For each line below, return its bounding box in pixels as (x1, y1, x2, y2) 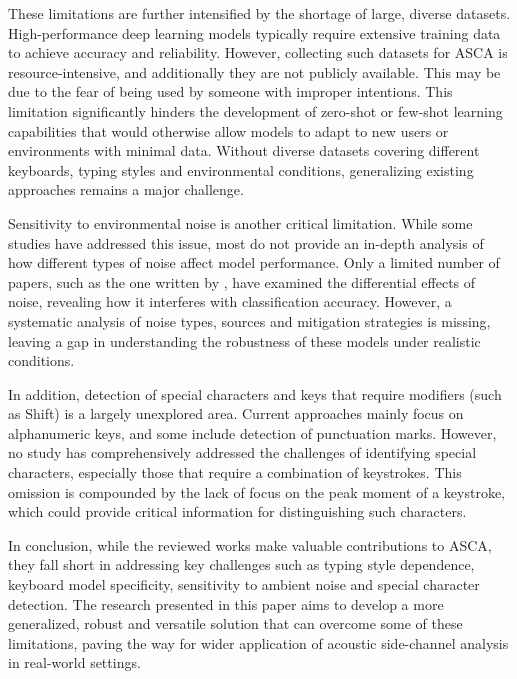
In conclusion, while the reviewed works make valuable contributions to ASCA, (8, 534, 492, 555)
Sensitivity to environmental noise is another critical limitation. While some (8, 212, 473, 233)
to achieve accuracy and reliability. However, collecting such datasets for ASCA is (8, 42, 508, 63)
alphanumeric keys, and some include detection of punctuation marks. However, (8, 422, 497, 443)
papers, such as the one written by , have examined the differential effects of (8, 271, 476, 292)
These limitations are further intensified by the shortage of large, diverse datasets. (8, 3, 511, 23)
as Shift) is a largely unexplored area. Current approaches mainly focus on (8, 403, 464, 424)
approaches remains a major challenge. (8, 179, 244, 200)
